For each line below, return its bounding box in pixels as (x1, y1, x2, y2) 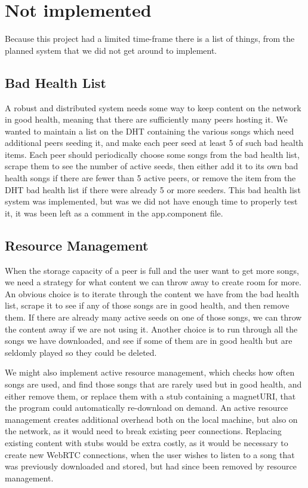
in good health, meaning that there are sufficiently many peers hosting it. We (5, 113, 288, 126)
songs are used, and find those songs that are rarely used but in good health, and (5, 378, 302, 390)
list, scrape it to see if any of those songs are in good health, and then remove (5, 299, 289, 312)
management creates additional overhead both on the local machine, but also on (5, 413, 298, 425)
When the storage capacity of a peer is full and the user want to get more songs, (5, 264, 299, 276)
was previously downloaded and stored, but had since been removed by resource (5, 460, 297, 472)
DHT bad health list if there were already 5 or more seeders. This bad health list (5, 183, 301, 196)
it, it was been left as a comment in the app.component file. (5, 206, 223, 219)
